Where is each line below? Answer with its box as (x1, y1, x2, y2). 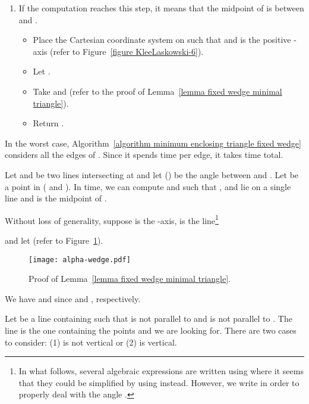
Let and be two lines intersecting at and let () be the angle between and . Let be (5, 168, 299, 181)
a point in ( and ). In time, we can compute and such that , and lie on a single (5, 180, 291, 192)
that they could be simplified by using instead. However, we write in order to (18, 376, 299, 389)
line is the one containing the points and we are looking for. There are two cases (5, 324, 297, 336)
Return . (33, 117, 64, 129)
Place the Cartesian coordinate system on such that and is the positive (33, 33, 291, 46)
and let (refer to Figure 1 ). (5, 234, 103, 246)
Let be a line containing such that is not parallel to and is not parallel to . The (5, 312, 292, 325)
